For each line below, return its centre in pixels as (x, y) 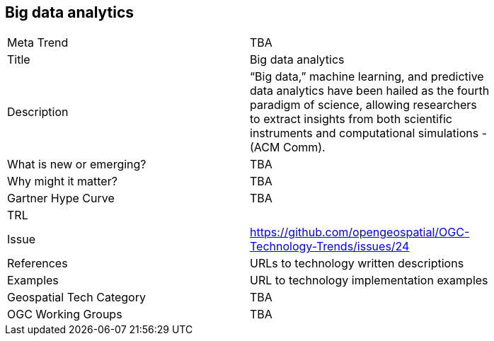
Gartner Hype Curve (61, 198)
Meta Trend (38, 43)
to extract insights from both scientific (351, 119)
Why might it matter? (62, 181)
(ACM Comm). (288, 148)
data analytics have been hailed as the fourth (370, 91)
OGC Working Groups (65, 314)
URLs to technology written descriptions (357, 264)
